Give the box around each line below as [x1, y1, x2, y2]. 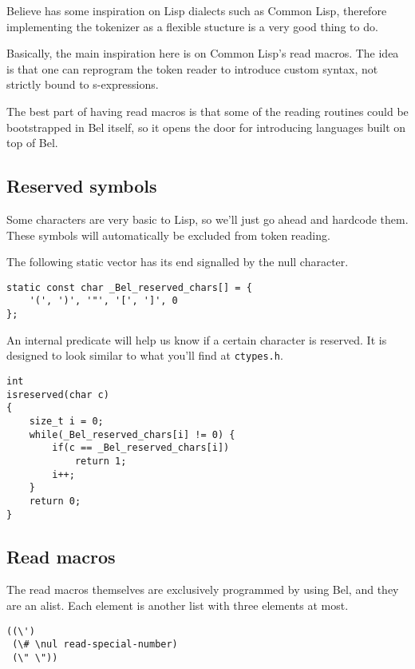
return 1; [74, 455, 127, 467]
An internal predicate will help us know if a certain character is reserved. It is [6, 331, 387, 348]
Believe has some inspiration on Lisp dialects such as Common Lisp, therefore [6, 2, 387, 18]
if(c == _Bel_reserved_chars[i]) [52, 442, 230, 454]
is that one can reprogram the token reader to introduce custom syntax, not [6, 60, 378, 77]
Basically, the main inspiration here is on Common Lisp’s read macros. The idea [6, 45, 399, 62]
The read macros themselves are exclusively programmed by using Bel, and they [6, 581, 399, 598]
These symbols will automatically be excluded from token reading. [6, 226, 330, 243]
